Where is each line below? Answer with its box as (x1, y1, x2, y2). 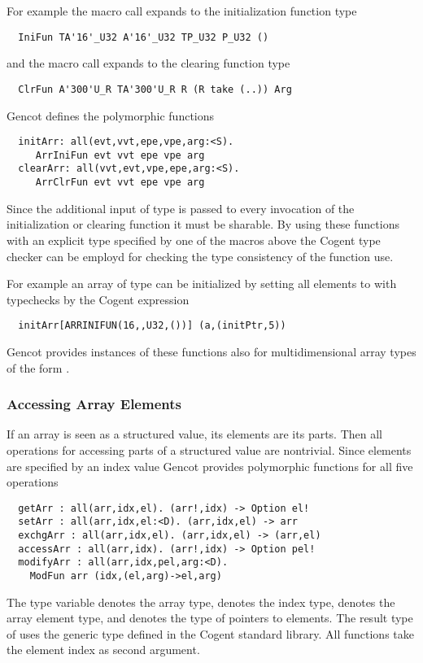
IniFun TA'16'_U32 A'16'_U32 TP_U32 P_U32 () (18, 31, 269, 43)
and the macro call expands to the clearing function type (7, 55, 290, 72)
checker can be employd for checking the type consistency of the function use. (7, 247, 394, 264)
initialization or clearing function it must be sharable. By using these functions (7, 216, 399, 233)
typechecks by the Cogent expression (7, 290, 190, 308)
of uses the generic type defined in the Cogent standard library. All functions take (7, 625, 414, 642)
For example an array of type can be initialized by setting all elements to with (7, 275, 397, 292)
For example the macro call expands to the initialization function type (7, 2, 357, 19)
